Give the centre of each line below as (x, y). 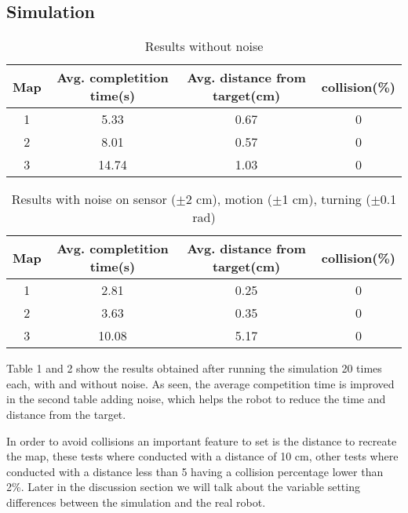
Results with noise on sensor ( (94, 199)
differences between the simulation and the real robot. (136, 502)
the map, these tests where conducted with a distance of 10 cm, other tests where (202, 456)
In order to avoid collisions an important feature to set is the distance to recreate (202, 440)
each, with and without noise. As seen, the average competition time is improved (200, 383)
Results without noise (204, 46)
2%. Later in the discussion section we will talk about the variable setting (183, 487)
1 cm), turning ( (326, 199)
